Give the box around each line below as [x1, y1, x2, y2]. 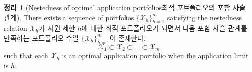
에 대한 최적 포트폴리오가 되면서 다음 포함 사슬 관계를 [81, 23, 248, 33]
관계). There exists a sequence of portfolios [4, 12, 134, 22]
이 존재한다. [109, 32, 146, 43]
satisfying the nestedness [167, 12, 242, 22]
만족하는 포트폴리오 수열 [4, 32, 79, 43]
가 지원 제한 [39, 23, 75, 33]
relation [4, 23, 27, 33]
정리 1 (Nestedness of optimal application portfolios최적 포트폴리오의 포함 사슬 [4, 2, 246, 12]
